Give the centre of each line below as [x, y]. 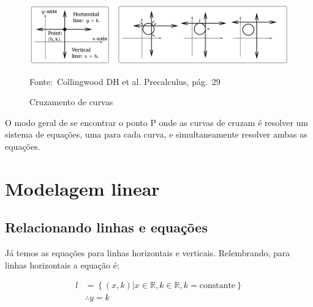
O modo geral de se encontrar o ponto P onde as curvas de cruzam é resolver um [156, 122]
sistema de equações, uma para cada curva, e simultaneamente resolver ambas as [156, 134]
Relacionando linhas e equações [106, 227]
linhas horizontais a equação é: [62, 264]
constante [217, 286]
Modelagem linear [82, 188]
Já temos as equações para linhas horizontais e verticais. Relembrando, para [148, 253]
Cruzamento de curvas [71, 102]
